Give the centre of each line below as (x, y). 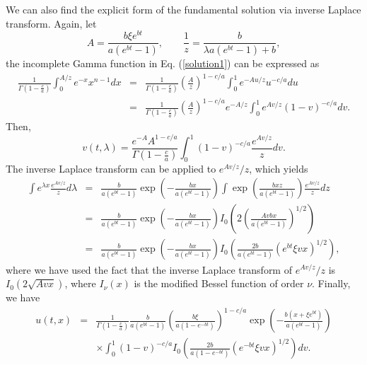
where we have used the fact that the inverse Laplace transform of (149, 269)
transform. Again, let (51, 23)
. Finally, (331, 283)
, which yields (279, 168)
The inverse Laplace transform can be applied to (111, 168)
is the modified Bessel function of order (219, 283)
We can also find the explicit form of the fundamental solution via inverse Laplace (183, 9)
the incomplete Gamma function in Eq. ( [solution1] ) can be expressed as (163, 63)
